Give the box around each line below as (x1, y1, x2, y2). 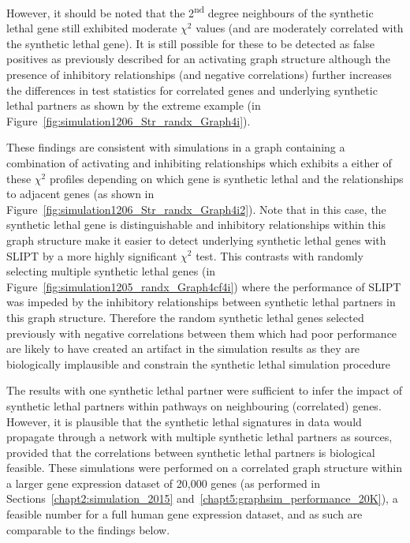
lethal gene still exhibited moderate (6, 20, 177, 36)
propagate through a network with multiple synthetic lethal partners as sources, (6, 429, 393, 445)
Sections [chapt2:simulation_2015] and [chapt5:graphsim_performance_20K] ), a (6, 490, 398, 507)
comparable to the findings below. (6, 521, 170, 537)
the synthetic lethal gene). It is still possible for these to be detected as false (6, 35, 375, 51)
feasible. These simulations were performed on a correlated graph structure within (6, 459, 402, 476)
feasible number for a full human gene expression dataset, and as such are (6, 506, 363, 522)
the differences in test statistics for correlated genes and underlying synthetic (6, 81, 378, 98)
